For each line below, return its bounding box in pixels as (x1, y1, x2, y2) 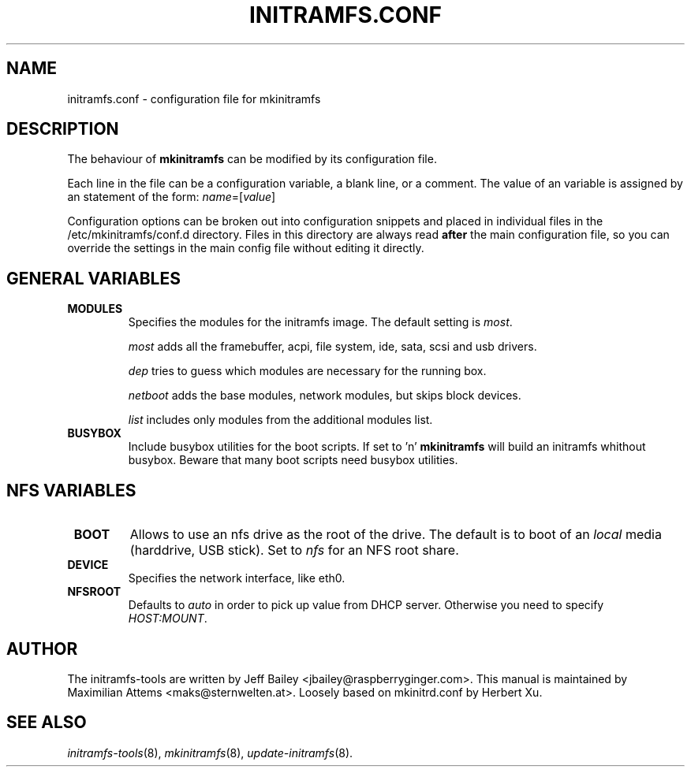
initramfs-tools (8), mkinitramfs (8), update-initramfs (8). (67, 745, 353, 760)
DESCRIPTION (6, 119, 119, 139)
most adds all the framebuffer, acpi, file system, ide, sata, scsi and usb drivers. (128, 340, 537, 354)
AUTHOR (6, 638, 78, 659)
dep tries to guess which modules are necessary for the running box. (128, 364, 487, 378)
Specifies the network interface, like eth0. (128, 571, 345, 585)
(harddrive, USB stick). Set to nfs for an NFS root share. (129, 542, 459, 559)
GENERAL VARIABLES (6, 268, 181, 288)
